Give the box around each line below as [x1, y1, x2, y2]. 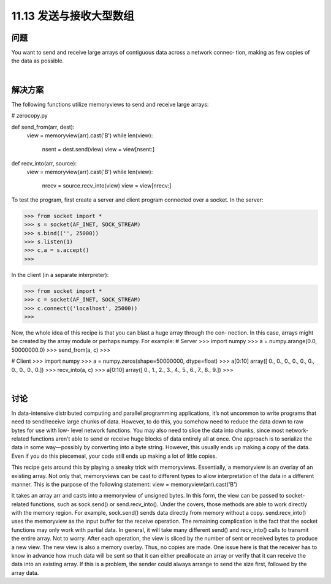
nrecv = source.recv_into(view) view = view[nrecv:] [42, 182, 172, 189]
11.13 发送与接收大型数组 [11, 9, 134, 23]
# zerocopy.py [11, 112, 48, 119]
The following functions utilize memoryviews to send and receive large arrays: [11, 100, 209, 108]
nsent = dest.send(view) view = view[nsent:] [42, 146, 155, 153]
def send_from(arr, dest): [11, 123, 75, 131]
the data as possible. [11, 57, 64, 64]
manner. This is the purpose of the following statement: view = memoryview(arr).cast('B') [11, 480, 238, 488]
